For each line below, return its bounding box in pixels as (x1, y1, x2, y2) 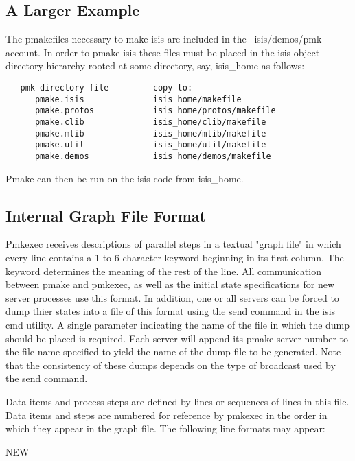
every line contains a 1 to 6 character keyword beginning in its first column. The (5, 250, 344, 264)
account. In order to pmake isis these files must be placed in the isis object (5, 45, 320, 59)
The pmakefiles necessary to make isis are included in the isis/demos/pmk (5, 32, 322, 46)
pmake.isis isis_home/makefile (34, 94, 242, 104)
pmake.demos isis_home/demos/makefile (34, 151, 271, 161)
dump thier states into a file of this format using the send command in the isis (5, 304, 336, 318)
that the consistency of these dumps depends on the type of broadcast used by (5, 357, 336, 372)
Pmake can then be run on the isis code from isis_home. (5, 171, 244, 185)
